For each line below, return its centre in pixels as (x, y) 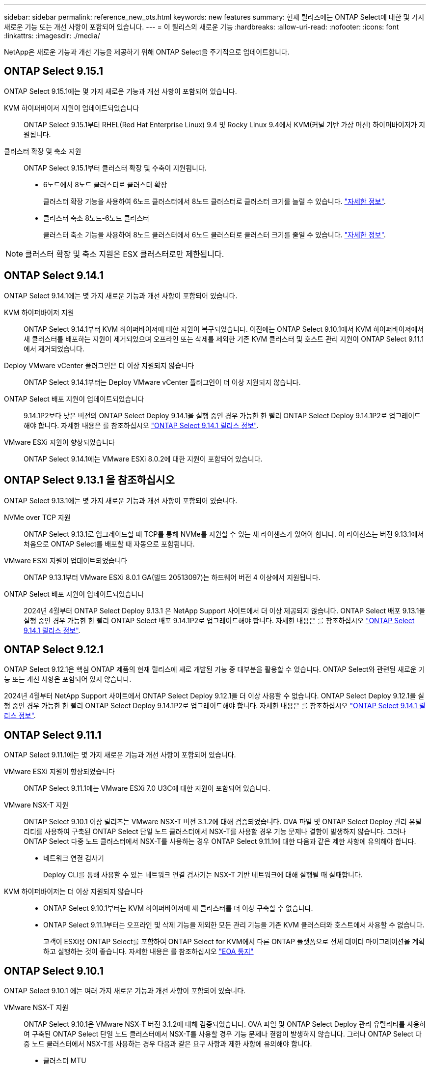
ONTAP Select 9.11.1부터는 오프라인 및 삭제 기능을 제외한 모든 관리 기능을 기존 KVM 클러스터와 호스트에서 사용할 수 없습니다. (234, 925)
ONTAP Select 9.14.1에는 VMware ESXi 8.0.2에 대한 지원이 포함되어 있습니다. (143, 459)
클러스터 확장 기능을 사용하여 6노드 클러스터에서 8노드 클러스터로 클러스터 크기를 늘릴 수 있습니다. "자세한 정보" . (215, 201)
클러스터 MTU (65, 1061)
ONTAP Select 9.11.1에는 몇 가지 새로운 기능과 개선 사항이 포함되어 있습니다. (120, 755)
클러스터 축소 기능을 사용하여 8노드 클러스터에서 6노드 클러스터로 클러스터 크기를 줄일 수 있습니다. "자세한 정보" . (215, 234)
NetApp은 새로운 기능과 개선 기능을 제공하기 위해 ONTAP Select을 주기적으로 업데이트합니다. (147, 52)
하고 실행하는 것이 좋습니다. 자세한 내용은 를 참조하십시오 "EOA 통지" (148, 952)
